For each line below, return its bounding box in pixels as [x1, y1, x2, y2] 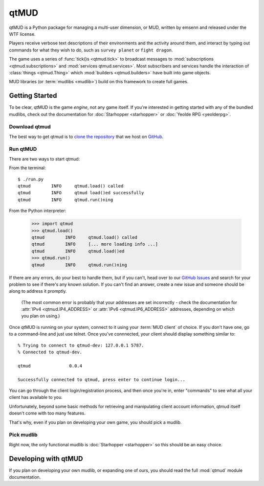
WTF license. [9, 31, 36, 37]
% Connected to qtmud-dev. [18, 349, 83, 355]
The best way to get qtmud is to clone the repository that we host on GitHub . [9, 134, 164, 139]
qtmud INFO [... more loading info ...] [31, 241, 158, 247]
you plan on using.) [21, 313, 60, 319]
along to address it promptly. [9, 288, 67, 294]
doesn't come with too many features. [9, 410, 86, 416]
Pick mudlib [9, 431, 38, 438]
